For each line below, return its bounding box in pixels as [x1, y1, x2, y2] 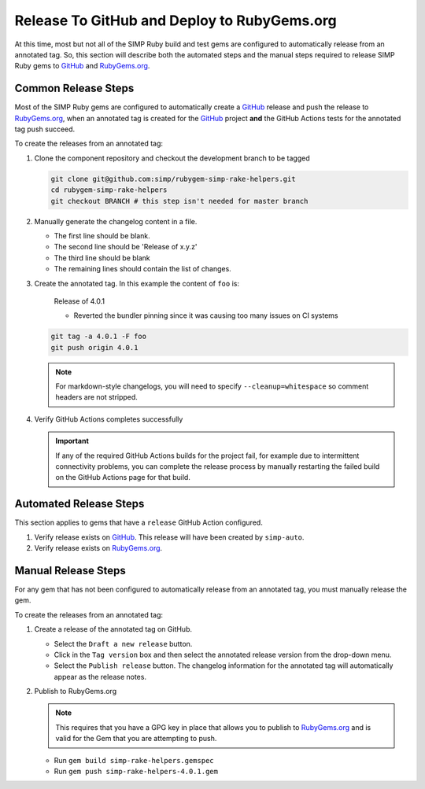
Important [55, 437, 90, 446]
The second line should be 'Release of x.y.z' [54, 242, 198, 252]
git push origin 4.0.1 [50, 343, 139, 352]
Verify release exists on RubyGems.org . [34, 544, 163, 553]
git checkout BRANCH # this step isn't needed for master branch [50, 197, 309, 205]
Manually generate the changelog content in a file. [34, 216, 198, 226]
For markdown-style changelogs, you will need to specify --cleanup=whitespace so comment [55, 382, 369, 391]
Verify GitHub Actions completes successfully [34, 414, 183, 424]
